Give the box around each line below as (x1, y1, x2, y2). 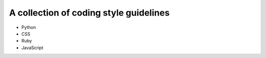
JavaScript (21, 44, 44, 51)
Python (21, 24, 36, 30)
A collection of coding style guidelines (9, 7, 170, 18)
